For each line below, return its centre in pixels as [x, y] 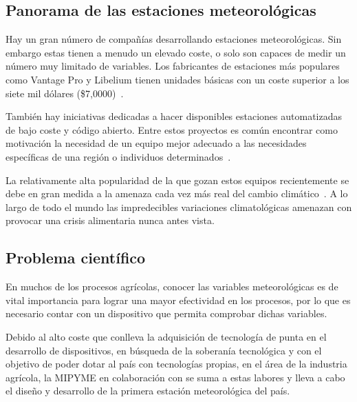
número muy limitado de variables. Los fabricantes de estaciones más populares [173, 66]
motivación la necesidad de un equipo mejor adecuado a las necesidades [156, 143]
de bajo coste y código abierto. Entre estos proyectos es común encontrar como [172, 129]
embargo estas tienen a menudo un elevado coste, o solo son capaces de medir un [176, 52]
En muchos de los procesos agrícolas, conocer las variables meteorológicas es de [172, 287]
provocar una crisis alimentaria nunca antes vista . [110, 220]
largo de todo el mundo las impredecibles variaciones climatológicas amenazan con [179, 207]
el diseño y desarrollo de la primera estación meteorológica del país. [148, 391]
